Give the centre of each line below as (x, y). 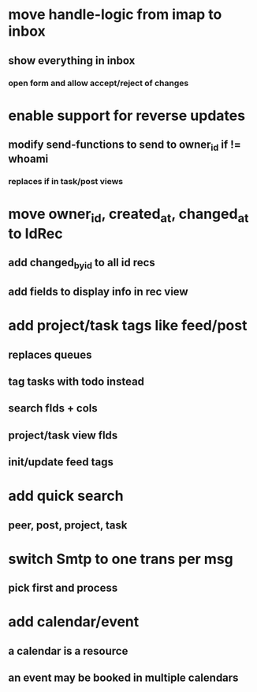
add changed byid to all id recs (82, 264)
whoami (28, 159)
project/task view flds (63, 435)
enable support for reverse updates (127, 115)
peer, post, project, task (68, 525)
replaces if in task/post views (66, 182)
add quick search (66, 496)
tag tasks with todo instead (76, 381)
